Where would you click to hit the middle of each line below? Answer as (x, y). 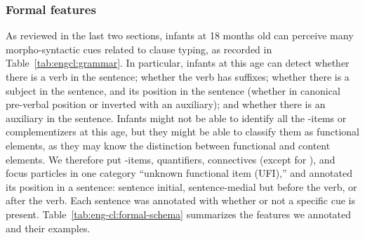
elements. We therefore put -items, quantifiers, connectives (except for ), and (171, 159)
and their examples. (48, 228)
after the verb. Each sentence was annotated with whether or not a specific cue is (180, 200)
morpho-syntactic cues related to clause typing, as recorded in (139, 49)
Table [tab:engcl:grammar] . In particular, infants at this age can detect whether (178, 63)
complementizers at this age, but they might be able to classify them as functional (182, 132)
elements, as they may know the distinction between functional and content (168, 145)
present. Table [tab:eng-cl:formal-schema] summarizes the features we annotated (179, 214)
